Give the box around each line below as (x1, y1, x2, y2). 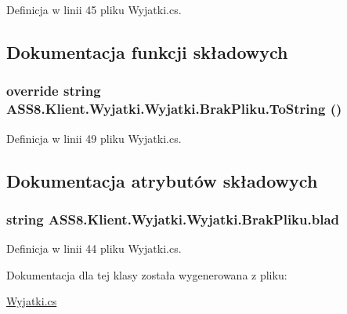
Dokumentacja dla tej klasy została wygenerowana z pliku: (6, 266, 287, 283)
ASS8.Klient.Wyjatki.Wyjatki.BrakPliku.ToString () (6, 99, 342, 119)
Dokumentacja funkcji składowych (6, 39, 288, 64)
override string (6, 81, 101, 100)
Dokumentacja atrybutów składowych (6, 168, 318, 192)
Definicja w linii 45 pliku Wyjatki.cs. (6, 2, 182, 17)
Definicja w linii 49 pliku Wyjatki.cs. (6, 130, 182, 146)
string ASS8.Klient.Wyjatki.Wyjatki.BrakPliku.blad (6, 209, 339, 228)
